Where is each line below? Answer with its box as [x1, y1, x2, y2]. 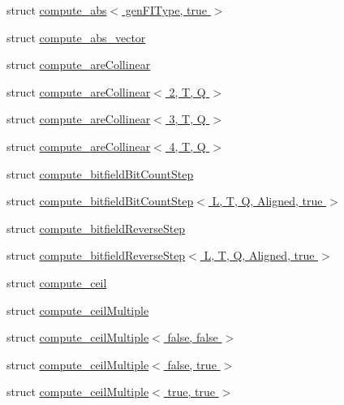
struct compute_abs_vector [6, 28, 146, 45]
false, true [167, 355, 217, 373]
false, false [167, 329, 218, 346]
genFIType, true [125, 2, 207, 18]
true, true [167, 383, 215, 400]
